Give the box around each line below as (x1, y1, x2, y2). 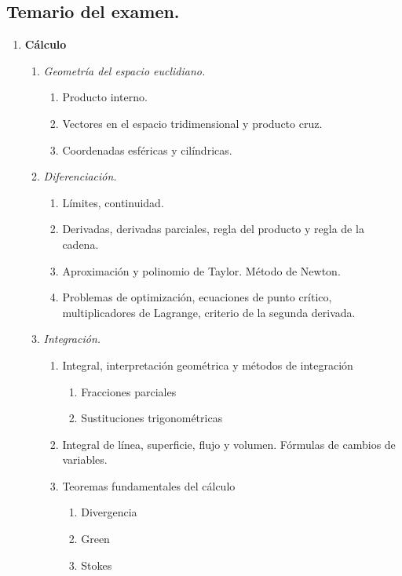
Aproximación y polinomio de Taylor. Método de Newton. (62, 262, 341, 279)
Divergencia (81, 504, 137, 520)
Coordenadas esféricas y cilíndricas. (62, 141, 232, 158)
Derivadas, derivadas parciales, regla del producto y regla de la (62, 221, 364, 237)
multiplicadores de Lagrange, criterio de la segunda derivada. (62, 304, 356, 320)
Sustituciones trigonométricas (81, 410, 223, 426)
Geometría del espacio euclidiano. (43, 62, 206, 78)
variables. (62, 451, 108, 468)
